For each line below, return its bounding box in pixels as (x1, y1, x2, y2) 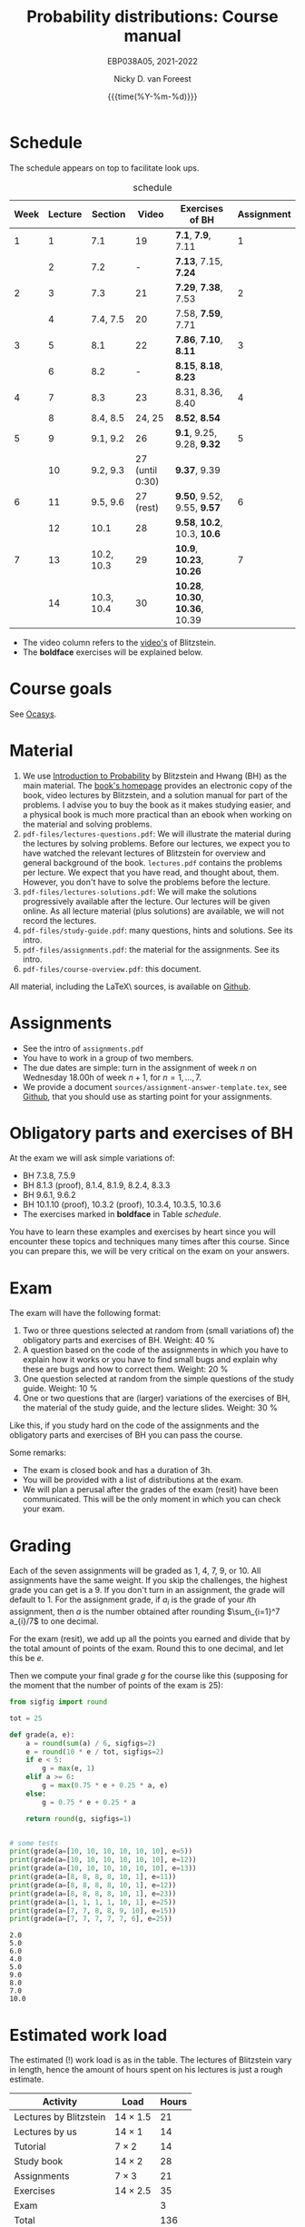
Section (91, 207, 126, 220)
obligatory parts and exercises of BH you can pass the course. (9, 1430, 243, 1440)
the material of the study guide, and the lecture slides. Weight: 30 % (22, 1402, 279, 1413)
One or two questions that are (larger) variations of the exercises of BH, (22, 1392, 290, 1404)
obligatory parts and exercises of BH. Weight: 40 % (22, 1335, 215, 1346)
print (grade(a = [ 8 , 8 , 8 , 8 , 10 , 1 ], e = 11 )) (9, 1873, 177, 1882)
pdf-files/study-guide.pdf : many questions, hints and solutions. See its (22, 925, 293, 935)
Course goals (9, 678, 113, 698)
